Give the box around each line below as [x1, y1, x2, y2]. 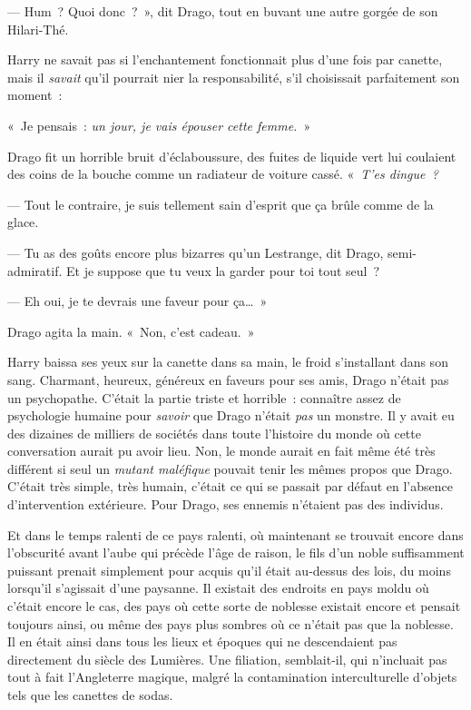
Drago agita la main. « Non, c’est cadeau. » [7, 321, 255, 340]
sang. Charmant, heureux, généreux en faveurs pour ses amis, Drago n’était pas [7, 370, 449, 389]
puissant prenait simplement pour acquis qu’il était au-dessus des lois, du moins [7, 560, 451, 579]
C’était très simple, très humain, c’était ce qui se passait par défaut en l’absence [7, 477, 453, 496]
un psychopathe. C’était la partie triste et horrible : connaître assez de [7, 388, 401, 407]
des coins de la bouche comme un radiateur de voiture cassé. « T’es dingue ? [7, 164, 438, 183]
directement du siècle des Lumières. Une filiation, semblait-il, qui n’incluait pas [7, 649, 447, 668]
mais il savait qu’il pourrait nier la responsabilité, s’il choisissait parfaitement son [7, 67, 460, 86]
